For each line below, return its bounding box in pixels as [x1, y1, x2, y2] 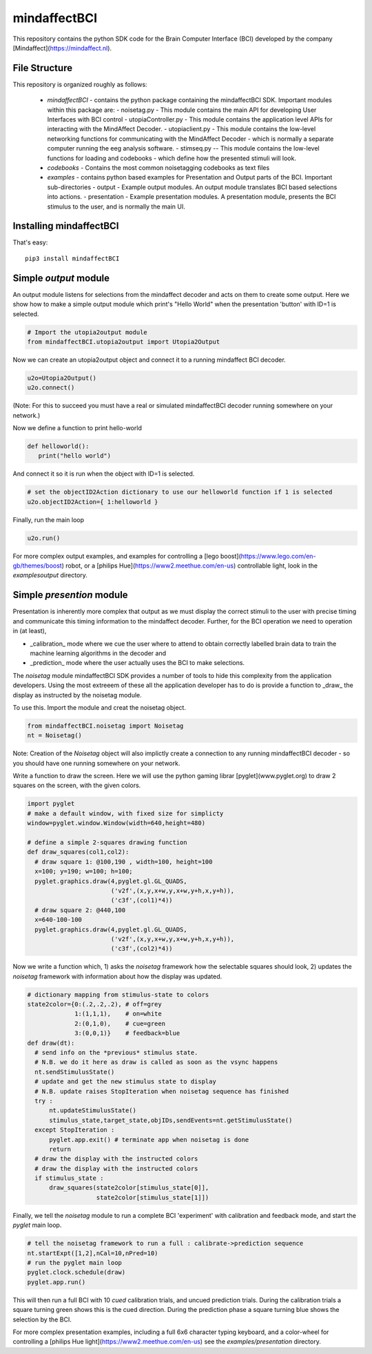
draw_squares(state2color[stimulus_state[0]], [49, 1184, 209, 1192]
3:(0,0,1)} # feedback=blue [74, 1029, 180, 1037]
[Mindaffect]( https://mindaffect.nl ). [12, 43, 112, 52]
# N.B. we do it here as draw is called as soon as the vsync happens [34, 1058, 278, 1066]
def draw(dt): [27, 1039, 75, 1047]
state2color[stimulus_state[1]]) [96, 1193, 209, 1201]
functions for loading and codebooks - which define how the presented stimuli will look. [47, 154, 296, 162]
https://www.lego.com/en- [240, 552, 316, 560]
